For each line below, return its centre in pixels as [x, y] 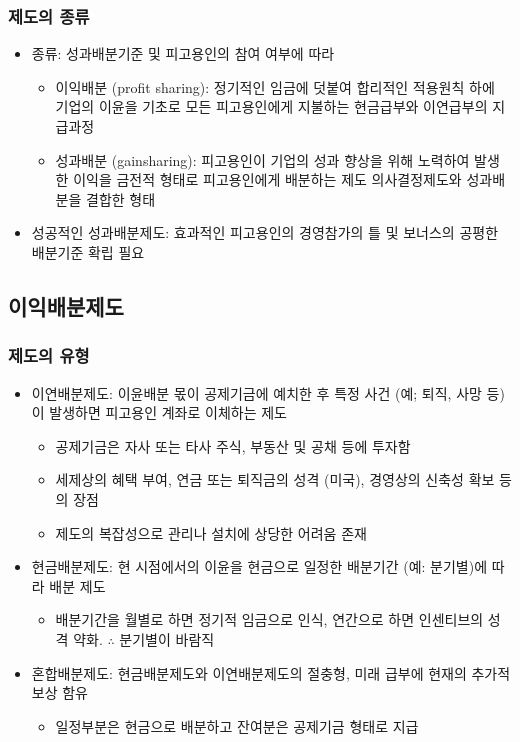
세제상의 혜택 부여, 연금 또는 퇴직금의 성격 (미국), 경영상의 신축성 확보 [275, 479]
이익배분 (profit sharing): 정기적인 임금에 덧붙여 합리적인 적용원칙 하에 [275, 86]
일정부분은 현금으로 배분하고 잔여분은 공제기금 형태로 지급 [237, 725]
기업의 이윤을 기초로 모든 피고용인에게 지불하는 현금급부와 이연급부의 [271, 106]
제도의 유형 [49, 355]
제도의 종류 [49, 15]
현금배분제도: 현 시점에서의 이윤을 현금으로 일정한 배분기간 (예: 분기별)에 [259, 566]
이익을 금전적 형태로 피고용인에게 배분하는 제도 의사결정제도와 [267, 179]
